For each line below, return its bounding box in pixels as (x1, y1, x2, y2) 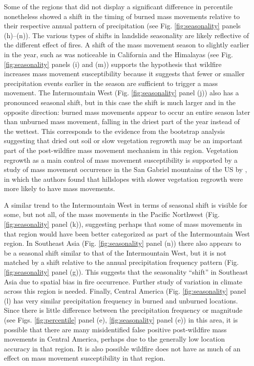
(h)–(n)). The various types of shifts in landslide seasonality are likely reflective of (4, 30, 249, 40)
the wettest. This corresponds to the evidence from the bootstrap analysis (4, 126, 225, 136)
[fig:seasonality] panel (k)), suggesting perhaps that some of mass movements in (4, 219, 242, 229)
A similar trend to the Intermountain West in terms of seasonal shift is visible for (4, 199, 248, 210)
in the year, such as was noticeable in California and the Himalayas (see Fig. (4, 49, 233, 59)
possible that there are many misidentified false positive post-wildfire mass (4, 324, 227, 334)
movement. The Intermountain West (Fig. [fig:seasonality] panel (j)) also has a (4, 87, 239, 98)
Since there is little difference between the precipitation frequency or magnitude (4, 305, 243, 315)
